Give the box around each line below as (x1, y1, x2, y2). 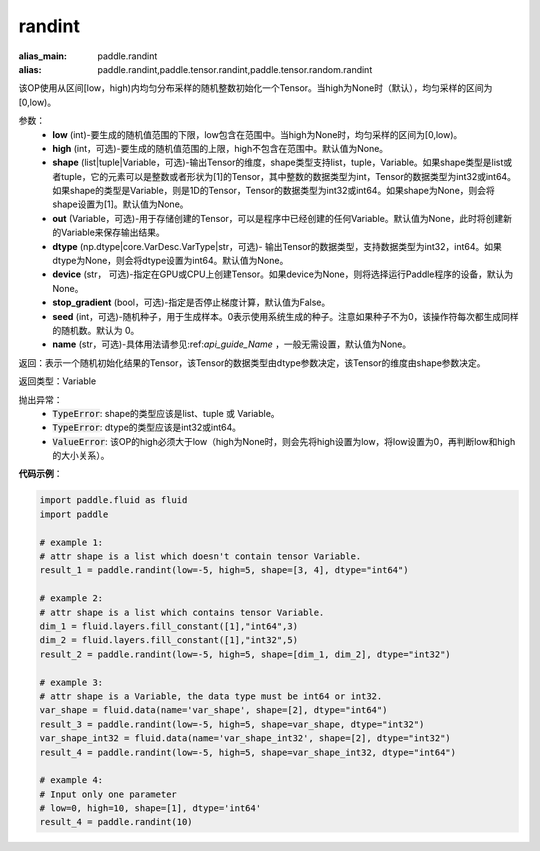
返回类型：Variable (18, 375, 97, 387)
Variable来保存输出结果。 (60, 226, 165, 239)
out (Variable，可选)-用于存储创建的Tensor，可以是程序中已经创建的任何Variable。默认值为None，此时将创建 (52, 212, 504, 224)
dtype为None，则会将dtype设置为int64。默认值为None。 (52, 255, 289, 267)
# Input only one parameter (39, 788, 177, 800)
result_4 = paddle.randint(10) (39, 816, 194, 828)
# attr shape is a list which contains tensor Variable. (39, 606, 325, 618)
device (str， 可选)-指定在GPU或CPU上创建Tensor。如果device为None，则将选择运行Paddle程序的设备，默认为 (52, 268, 514, 280)
